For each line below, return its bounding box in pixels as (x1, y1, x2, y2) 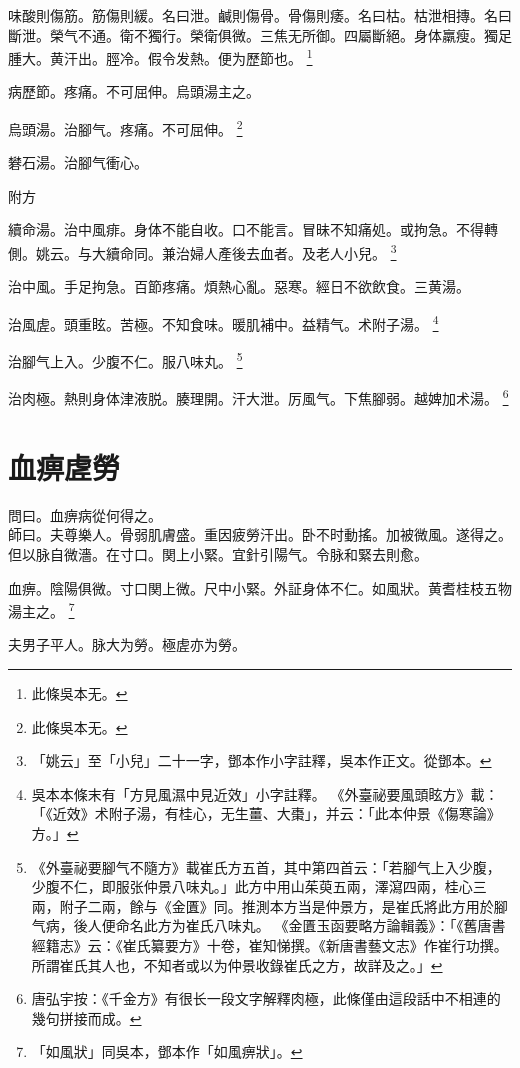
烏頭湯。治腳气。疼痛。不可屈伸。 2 (8, 116, 243, 139)
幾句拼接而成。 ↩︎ (31, 1007, 142, 1028)
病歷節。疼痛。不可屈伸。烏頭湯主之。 (8, 81, 260, 102)
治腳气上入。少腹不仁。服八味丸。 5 (8, 348, 243, 371)
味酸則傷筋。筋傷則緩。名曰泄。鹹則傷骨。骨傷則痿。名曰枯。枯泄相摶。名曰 (8, 5, 512, 25)
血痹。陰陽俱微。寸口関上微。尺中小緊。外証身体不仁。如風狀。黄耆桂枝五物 (8, 577, 512, 598)
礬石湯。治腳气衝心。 (8, 152, 148, 173)
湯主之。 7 (8, 598, 75, 621)
